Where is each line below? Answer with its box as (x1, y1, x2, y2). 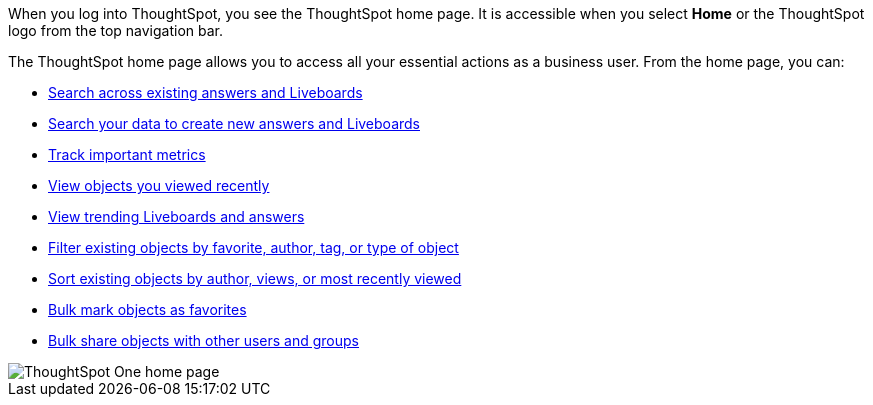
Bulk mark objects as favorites (48, 301, 247, 318)
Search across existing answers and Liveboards (48, 84, 363, 101)
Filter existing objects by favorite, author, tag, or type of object (48, 239, 459, 256)
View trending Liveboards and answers (48, 208, 305, 225)
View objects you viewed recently (48, 177, 270, 194)
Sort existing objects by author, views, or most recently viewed (48, 270, 462, 287)
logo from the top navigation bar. (8, 22, 224, 39)
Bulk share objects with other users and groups (48, 332, 360, 349)
